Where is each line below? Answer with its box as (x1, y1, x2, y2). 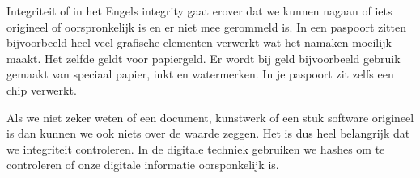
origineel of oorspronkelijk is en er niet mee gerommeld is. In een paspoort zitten (6, 18, 407, 35)
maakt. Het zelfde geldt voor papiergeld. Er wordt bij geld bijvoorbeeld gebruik (6, 49, 401, 66)
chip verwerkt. (6, 81, 77, 98)
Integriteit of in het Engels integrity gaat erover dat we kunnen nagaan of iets (6, 2, 392, 19)
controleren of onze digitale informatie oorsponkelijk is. (6, 156, 279, 173)
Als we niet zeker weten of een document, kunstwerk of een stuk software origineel (6, 108, 414, 125)
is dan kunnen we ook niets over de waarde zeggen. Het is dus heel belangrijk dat (6, 125, 410, 142)
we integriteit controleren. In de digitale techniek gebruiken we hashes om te (6, 140, 385, 157)
